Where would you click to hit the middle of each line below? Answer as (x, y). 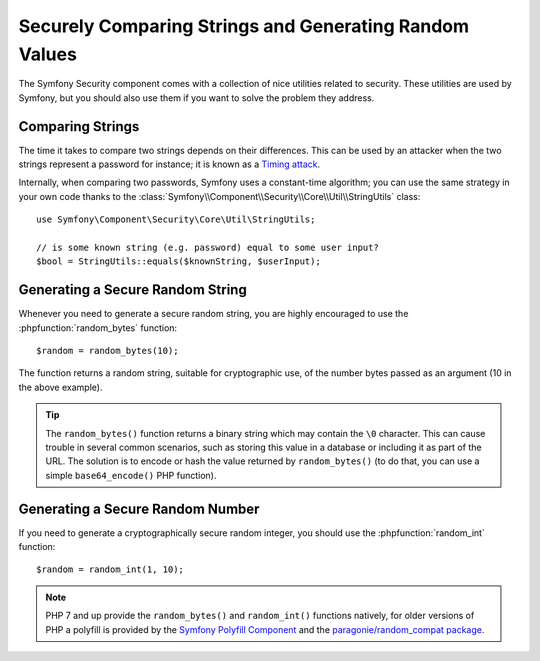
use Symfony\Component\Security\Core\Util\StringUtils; (176, 219)
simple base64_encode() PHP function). (131, 475)
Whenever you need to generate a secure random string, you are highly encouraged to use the (213, 314)
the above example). (60, 387)
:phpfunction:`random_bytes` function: (98, 327)
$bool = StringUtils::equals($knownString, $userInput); (179, 261)
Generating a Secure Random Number (139, 508)
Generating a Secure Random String (132, 290)
